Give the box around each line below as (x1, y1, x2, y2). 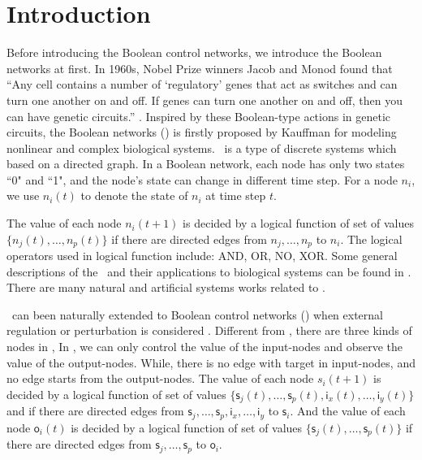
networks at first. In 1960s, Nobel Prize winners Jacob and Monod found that (6, 59, 393, 76)
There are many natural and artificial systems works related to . (6, 279, 325, 296)
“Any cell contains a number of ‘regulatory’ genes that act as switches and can (6, 76, 398, 93)
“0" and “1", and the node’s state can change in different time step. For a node (6, 171, 398, 188)
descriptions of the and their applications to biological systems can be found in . (6, 263, 411, 280)
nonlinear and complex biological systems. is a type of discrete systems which (6, 139, 397, 156)
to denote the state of (80, 187, 188, 204)
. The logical (340, 230, 403, 247)
